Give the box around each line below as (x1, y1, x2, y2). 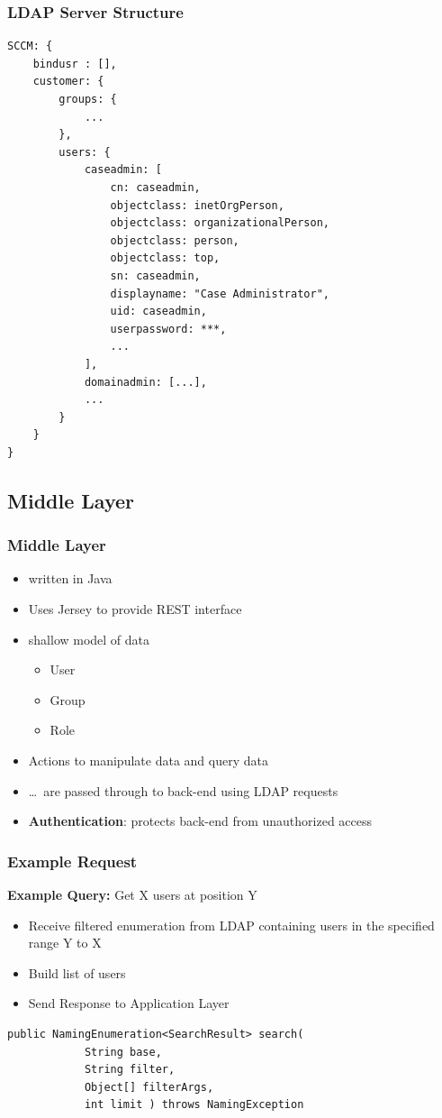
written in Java (28, 569, 113, 588)
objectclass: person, (110, 234, 239, 247)
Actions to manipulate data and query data (28, 751, 268, 770)
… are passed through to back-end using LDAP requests (28, 781, 338, 800)
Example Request (7, 849, 138, 872)
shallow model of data (28, 629, 150, 648)
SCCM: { (7, 40, 53, 53)
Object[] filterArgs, (84, 1080, 214, 1094)
